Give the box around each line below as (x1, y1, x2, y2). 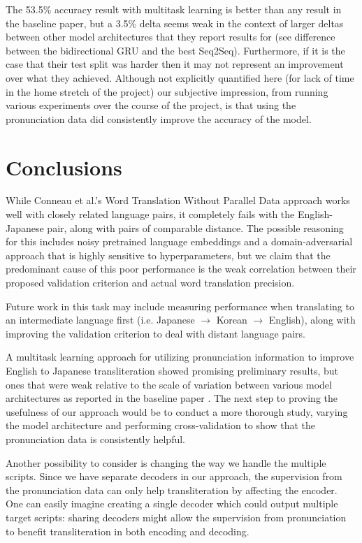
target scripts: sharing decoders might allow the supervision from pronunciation (6, 509, 347, 524)
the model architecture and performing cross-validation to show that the (6, 418, 315, 433)
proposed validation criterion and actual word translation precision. (6, 275, 295, 290)
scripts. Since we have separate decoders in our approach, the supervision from (6, 469, 342, 484)
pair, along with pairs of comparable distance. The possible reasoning (47, 220, 344, 235)
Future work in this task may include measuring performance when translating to (6, 298, 354, 313)
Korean (216, 312, 247, 327)
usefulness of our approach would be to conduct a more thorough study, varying (6, 404, 348, 419)
